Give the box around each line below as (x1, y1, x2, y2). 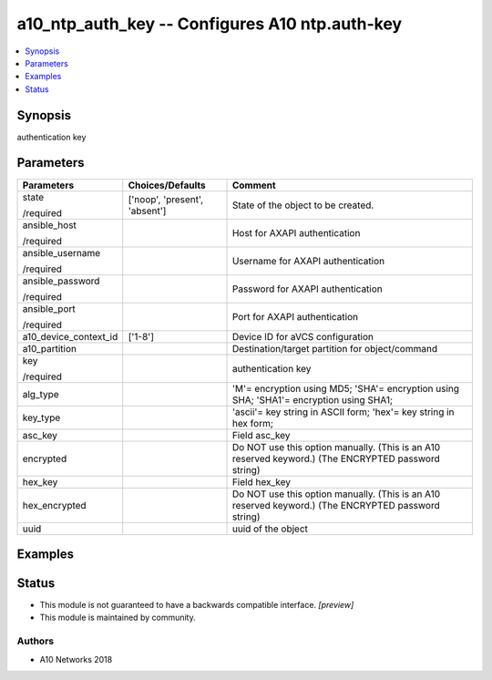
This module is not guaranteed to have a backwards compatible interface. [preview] (39, 600, 354, 611)
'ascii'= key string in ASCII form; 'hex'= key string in (231, 406, 455, 418)
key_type (22, 411, 61, 424)
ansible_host (22, 219, 77, 232)
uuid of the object (231, 522, 309, 535)
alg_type (22, 387, 59, 400)
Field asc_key (231, 428, 291, 441)
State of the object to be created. (231, 199, 374, 211)
